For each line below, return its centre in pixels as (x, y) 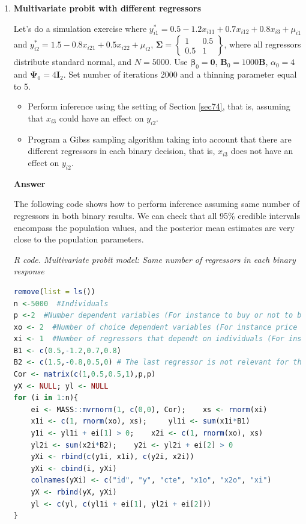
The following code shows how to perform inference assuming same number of (157, 204)
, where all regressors (262, 44)
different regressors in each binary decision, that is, (121, 151)
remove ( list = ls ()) (54, 291)
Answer (29, 183)
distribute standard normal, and (73, 62)
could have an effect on (101, 118)
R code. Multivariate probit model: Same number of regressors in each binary (154, 259)
